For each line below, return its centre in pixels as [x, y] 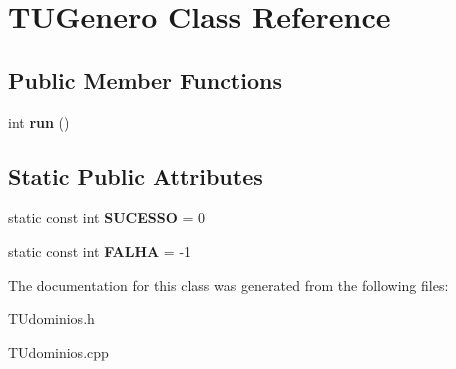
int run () [39, 121]
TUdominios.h [51, 318]
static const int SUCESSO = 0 [106, 217]
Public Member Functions [145, 79]
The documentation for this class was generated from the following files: [228, 284]
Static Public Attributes [135, 175]
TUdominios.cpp [58, 351]
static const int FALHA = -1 [100, 250]
